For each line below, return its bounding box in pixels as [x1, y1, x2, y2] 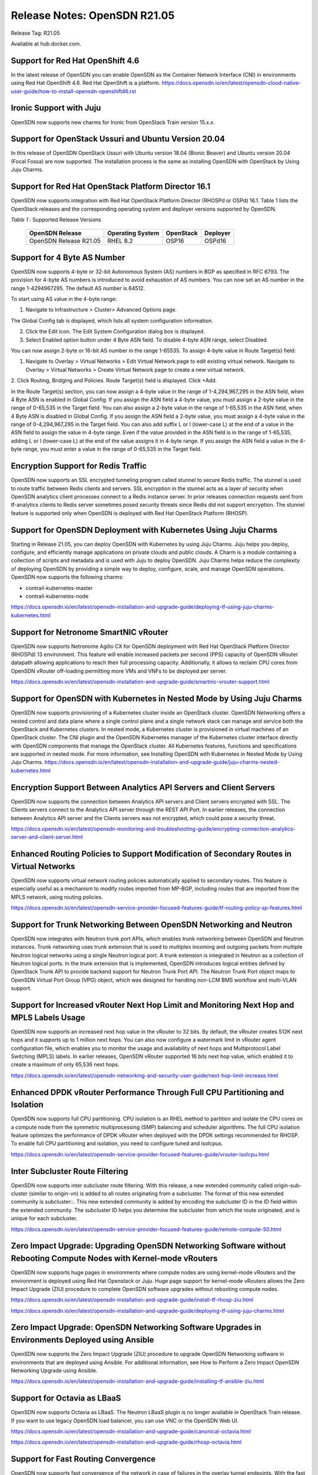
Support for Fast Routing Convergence [11, 1454, 156, 1464]
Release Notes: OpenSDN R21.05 [11, 9, 175, 22]
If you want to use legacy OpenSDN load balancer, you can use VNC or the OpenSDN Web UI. [11, 1417, 238, 1424]
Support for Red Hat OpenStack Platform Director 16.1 [11, 182, 211, 192]
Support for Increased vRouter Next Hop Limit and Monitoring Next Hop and [11, 1000, 294, 1010]
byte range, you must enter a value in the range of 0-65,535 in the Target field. [11, 445, 202, 453]
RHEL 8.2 [107, 237, 134, 245]
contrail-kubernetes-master [25, 584, 94, 591]
